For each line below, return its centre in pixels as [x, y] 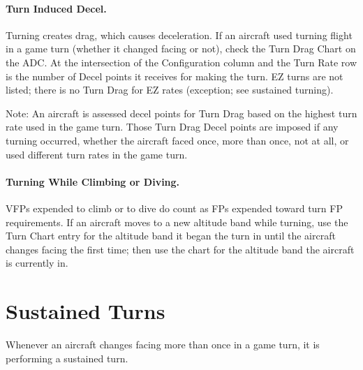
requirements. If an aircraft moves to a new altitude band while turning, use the [177, 222]
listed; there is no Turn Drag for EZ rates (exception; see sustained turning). [170, 90]
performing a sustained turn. [67, 358]
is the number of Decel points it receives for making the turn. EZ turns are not [175, 76]
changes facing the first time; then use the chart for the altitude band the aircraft [180, 249]
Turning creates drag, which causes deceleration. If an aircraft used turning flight [179, 35]
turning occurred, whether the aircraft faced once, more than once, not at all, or [177, 140]
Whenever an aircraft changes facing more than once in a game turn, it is [163, 345]
